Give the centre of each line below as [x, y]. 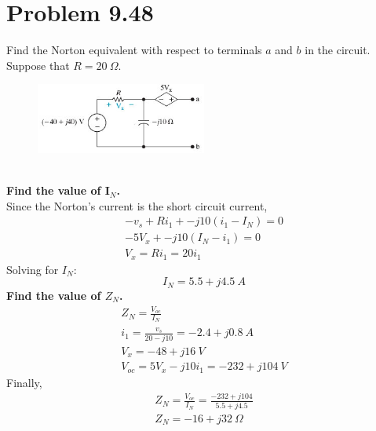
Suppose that [38, 65]
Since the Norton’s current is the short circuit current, [137, 205]
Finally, [24, 382]
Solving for [33, 269]
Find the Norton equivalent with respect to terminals [134, 50]
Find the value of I [58, 190]
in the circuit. [338, 50]
